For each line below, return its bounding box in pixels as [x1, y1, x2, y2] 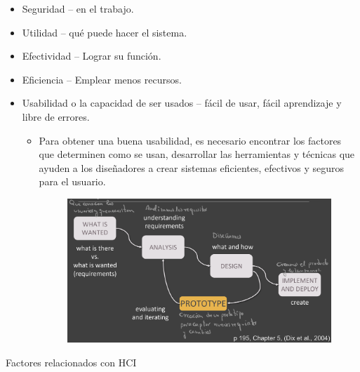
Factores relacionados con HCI [6, 355, 137, 369]
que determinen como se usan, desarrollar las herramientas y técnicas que [39, 147, 355, 161]
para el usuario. [39, 174, 106, 189]
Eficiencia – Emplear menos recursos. [22, 72, 182, 86]
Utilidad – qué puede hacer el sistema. [22, 25, 187, 39]
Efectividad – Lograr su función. [22, 48, 161, 63]
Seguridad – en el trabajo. [22, 1, 134, 15]
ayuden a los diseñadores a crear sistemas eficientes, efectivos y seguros [39, 160, 345, 175]
